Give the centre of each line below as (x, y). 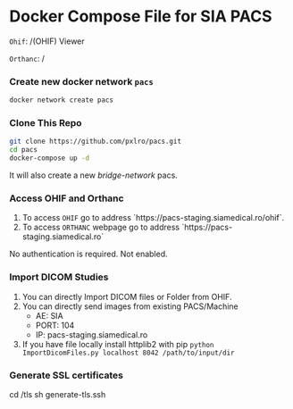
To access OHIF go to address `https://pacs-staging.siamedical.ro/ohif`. (153, 218)
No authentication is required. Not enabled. (88, 254)
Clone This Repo (46, 123)
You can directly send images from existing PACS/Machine (130, 306)
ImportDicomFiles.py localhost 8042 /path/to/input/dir (128, 353)
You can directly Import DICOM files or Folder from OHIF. (127, 296)
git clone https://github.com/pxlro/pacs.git (95, 142)
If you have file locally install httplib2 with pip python (118, 344)
